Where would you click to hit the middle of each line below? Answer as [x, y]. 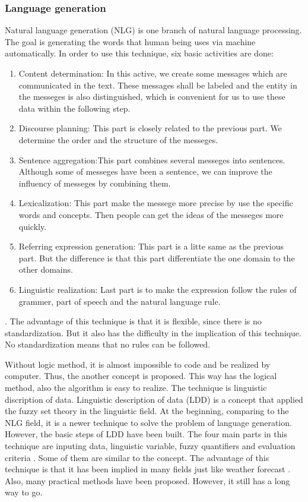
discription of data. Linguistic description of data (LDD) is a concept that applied [154, 399]
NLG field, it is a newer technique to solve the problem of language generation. [148, 422]
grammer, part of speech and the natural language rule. [120, 301]
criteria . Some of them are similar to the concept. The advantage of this [137, 457]
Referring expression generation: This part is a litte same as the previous [151, 246]
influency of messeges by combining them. [95, 183]
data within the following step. [74, 108]
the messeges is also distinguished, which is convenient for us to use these [152, 97]
